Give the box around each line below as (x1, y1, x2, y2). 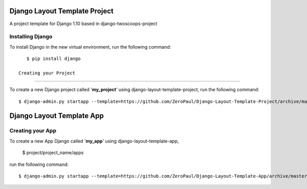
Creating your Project (18, 70, 76, 76)
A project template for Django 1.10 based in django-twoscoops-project (9, 20, 158, 27)
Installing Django (9, 33, 53, 40)
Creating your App (9, 127, 56, 134)
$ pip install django (26, 56, 81, 61)
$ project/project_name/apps (22, 150, 84, 156)
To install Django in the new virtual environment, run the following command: (9, 44, 171, 50)
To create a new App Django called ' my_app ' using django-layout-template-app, (9, 138, 179, 144)
